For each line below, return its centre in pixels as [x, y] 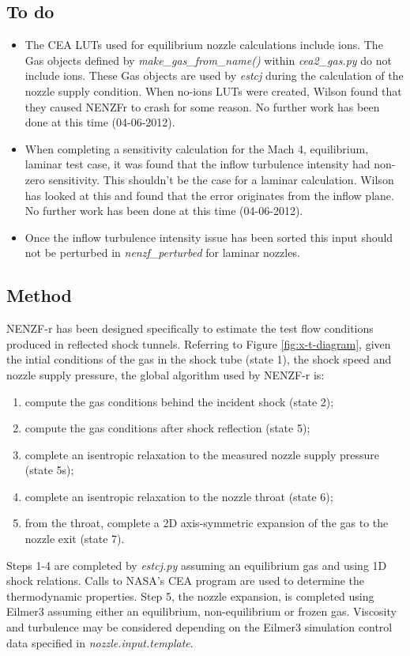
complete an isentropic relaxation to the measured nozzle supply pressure [202, 454]
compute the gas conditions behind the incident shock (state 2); [179, 401]
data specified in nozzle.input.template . [100, 642]
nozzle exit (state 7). [75, 539]
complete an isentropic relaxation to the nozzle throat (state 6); [179, 496]
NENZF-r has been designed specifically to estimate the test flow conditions [190, 328]
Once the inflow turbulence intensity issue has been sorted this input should [209, 237]
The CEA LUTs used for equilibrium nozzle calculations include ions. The [204, 45]
